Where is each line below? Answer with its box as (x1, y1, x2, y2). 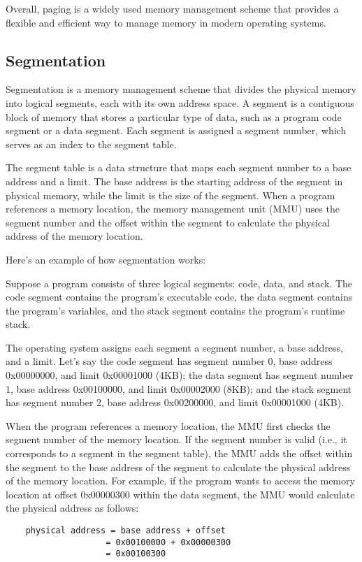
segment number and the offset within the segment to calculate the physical (6, 215, 330, 229)
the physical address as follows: (6, 500, 139, 515)
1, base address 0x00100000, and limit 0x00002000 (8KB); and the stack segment (6, 381, 352, 396)
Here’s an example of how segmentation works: (6, 252, 206, 266)
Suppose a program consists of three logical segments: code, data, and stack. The (6, 275, 353, 290)
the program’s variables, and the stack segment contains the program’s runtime (6, 303, 345, 317)
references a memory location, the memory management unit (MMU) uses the (6, 201, 340, 216)
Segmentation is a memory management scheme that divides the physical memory (6, 82, 356, 96)
